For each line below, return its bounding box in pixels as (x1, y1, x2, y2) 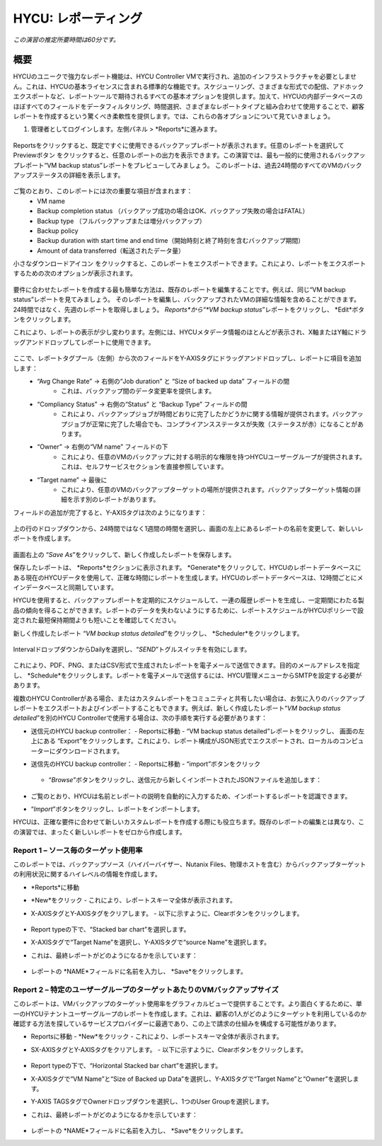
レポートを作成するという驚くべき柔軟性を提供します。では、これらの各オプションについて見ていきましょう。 (13, 112, 335, 120)
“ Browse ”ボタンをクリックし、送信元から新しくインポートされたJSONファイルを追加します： (48, 776, 322, 784)
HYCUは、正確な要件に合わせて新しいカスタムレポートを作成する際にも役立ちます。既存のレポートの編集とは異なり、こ (13, 818, 365, 826)
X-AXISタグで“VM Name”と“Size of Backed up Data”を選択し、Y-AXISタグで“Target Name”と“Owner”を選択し (30, 1075, 353, 1083)
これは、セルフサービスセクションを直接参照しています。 (61, 462, 228, 471)
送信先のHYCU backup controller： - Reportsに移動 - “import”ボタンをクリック (30, 760, 261, 768)
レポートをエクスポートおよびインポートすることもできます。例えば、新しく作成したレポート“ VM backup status (13, 704, 341, 712)
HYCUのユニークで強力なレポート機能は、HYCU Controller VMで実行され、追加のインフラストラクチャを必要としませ (13, 72, 357, 81)
